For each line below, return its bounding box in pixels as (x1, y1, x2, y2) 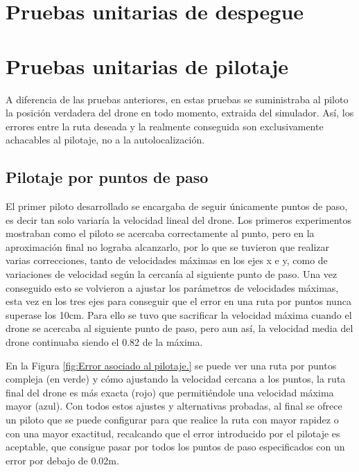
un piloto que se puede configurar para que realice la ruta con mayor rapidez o (6, 412, 339, 426)
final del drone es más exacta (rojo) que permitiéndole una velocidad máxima (6, 385, 334, 399)
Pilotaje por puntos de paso (6, 166, 209, 188)
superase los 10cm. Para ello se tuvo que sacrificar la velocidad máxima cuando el (6, 307, 352, 322)
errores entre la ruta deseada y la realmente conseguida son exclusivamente (6, 119, 324, 133)
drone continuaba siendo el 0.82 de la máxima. (6, 335, 203, 349)
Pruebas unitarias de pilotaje (6, 51, 288, 80)
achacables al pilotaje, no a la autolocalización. (6, 132, 205, 147)
